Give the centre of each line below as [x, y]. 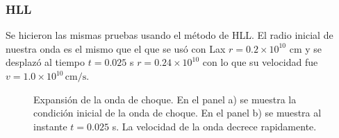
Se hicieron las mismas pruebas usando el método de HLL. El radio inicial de [169, 35]
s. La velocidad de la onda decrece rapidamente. [214, 126]
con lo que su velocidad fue [260, 62]
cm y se [306, 48]
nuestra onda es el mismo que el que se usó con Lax [116, 48]
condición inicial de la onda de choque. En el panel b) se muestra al [177, 113]
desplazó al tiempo [46, 62]
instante [50, 126]
